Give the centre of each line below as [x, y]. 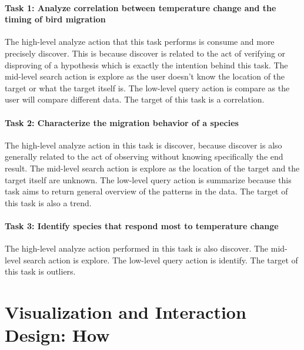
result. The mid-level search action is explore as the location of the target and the [152, 168]
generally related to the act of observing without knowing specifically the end [144, 156]
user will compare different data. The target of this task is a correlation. [135, 99]
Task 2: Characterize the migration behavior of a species [122, 122]
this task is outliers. [40, 271]
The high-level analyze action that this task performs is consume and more [140, 42]
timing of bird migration [55, 19]
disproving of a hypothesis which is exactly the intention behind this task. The [146, 65]
